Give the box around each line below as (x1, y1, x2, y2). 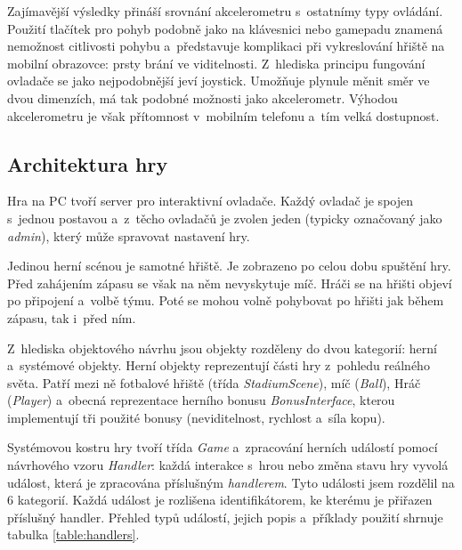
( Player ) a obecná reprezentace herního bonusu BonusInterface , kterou (7, 391, 395, 409)
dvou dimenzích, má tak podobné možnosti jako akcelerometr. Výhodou (7, 88, 398, 107)
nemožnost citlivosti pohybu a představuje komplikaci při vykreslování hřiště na (7, 36, 445, 55)
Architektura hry (7, 150, 168, 177)
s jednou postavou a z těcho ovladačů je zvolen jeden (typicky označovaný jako (7, 208, 442, 227)
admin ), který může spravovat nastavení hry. (7, 226, 250, 245)
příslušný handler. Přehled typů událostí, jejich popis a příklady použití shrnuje (7, 507, 443, 526)
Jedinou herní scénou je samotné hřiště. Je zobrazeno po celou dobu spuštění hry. (7, 256, 451, 275)
